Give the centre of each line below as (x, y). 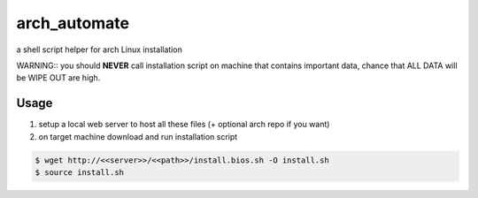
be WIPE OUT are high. (58, 78)
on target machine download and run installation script (138, 136)
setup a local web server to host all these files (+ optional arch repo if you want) (184, 125)
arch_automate (73, 23)
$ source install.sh (79, 172)
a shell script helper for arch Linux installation (100, 49)
